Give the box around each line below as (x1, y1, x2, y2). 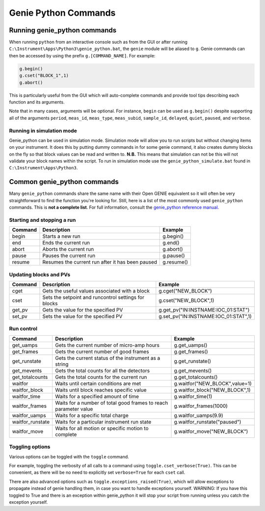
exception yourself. (9, 499, 48, 505)
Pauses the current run (42, 252, 96, 259)
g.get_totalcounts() (174, 374, 218, 380)
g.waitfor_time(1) (174, 393, 212, 400)
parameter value (55, 405, 93, 412)
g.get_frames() (174, 348, 208, 355)
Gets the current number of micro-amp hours (55, 342, 159, 349)
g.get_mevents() (174, 367, 212, 374)
